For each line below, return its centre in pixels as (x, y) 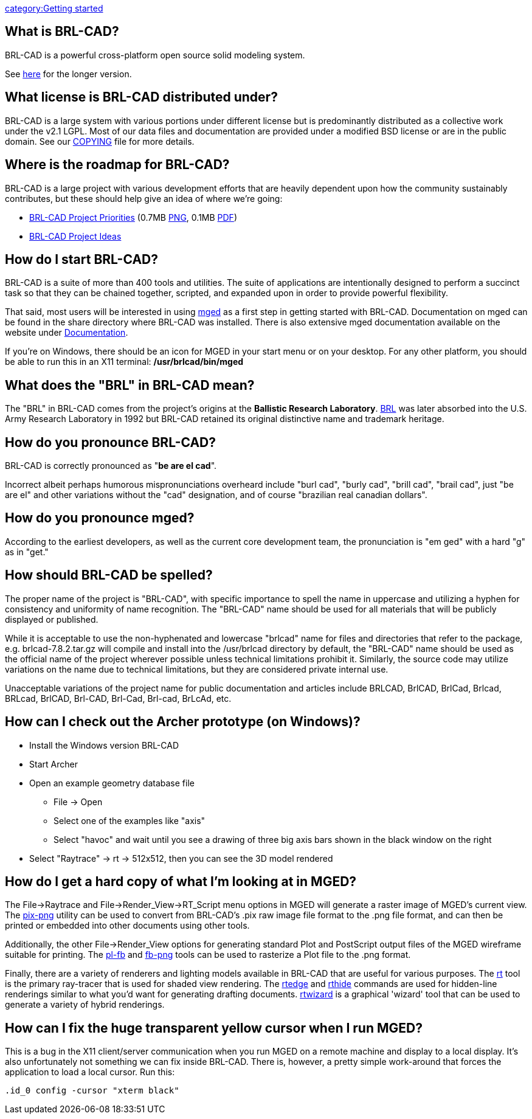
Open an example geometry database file (112, 783)
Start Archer (54, 764)
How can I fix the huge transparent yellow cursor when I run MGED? (214, 1028)
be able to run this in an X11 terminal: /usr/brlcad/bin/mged (124, 362)
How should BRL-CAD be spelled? (109, 575)
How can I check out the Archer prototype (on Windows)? (183, 722)
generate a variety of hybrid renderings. (85, 1005)
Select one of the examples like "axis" (130, 820)
